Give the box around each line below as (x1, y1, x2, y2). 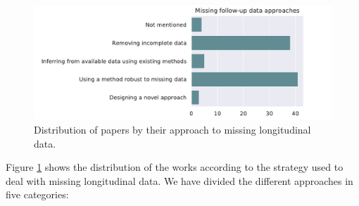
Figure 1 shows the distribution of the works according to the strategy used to (6, 160, 344, 174)
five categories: (6, 187, 69, 202)
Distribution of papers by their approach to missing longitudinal (34, 122, 311, 136)
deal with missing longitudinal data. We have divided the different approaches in (6, 173, 353, 188)
